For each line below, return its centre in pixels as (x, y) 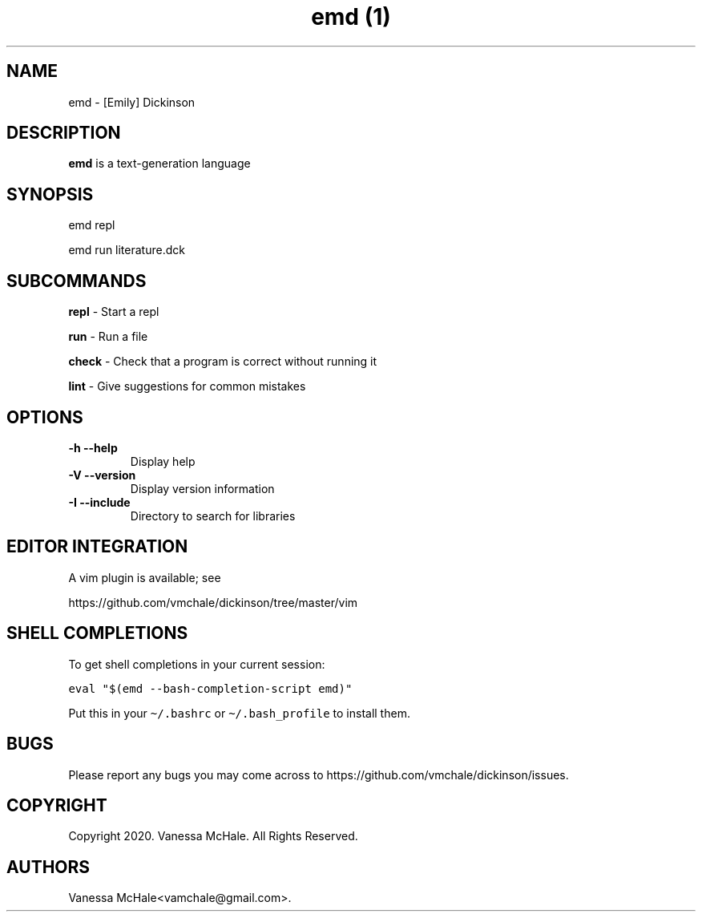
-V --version (102, 475)
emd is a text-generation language (159, 164)
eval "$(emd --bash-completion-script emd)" (210, 688)
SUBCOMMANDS (77, 281)
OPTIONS (45, 417)
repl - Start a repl (114, 312)
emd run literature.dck (127, 250)
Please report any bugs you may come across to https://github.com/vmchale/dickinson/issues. (319, 774)
